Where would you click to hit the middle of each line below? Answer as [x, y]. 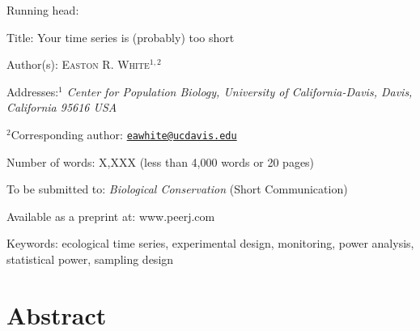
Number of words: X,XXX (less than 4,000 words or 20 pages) [161, 161]
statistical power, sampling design [90, 259]
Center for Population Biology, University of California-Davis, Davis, [240, 91]
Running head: [43, 10]
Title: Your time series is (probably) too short [121, 37]
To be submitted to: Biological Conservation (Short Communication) [177, 189]
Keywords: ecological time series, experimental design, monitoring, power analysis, [210, 243]
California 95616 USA [62, 107]
